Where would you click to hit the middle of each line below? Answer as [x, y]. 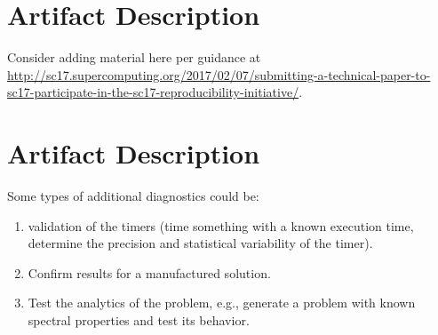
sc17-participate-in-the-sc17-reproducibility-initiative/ [153, 92]
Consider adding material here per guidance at [134, 57]
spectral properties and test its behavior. [139, 320]
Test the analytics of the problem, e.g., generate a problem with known [222, 303]
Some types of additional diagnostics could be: [133, 196]
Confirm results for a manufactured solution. [149, 272]
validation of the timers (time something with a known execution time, [221, 225]
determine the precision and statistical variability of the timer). [200, 243]
